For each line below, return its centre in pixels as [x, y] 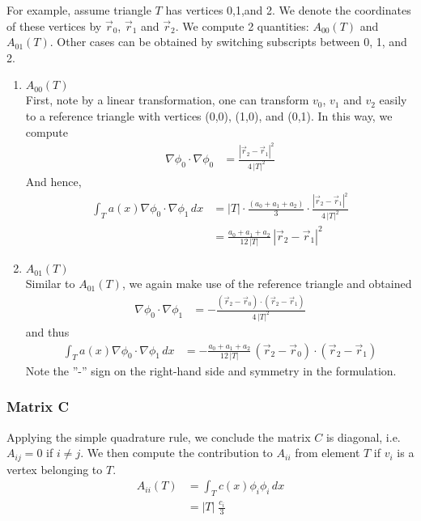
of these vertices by [54, 25]
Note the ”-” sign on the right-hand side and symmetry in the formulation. [211, 370]
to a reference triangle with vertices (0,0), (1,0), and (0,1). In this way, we [209, 115]
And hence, [53, 181]
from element [327, 453]
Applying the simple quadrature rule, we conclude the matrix [159, 436]
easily [393, 100]
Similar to [50, 284]
